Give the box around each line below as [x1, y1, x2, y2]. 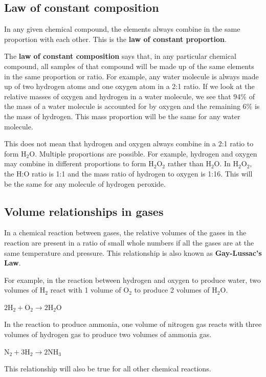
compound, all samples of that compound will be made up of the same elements [4, 60, 254, 71]
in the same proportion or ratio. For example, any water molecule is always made [4, 71, 259, 81]
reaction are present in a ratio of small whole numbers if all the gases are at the [4, 237, 254, 248]
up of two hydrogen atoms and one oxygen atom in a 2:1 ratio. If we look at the [4, 81, 255, 92]
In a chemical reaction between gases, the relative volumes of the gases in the [4, 227, 247, 238]
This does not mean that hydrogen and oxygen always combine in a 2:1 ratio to [4, 138, 254, 149]
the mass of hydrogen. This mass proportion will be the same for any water [4, 110, 240, 121]
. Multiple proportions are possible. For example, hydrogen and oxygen [35, 148, 257, 159]
